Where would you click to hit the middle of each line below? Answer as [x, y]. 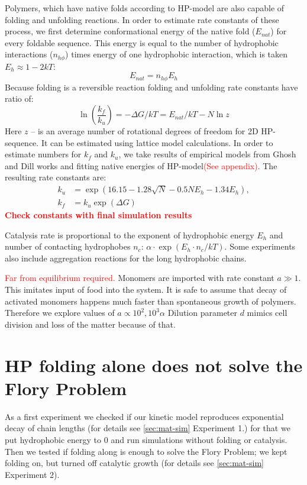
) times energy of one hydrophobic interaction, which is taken [177, 54]
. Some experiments [260, 246]
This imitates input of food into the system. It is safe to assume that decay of [146, 290]
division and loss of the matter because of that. [90, 324]
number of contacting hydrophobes [68, 246]
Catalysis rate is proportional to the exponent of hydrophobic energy [130, 235]
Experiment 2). [32, 474]
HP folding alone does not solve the [154, 365]
